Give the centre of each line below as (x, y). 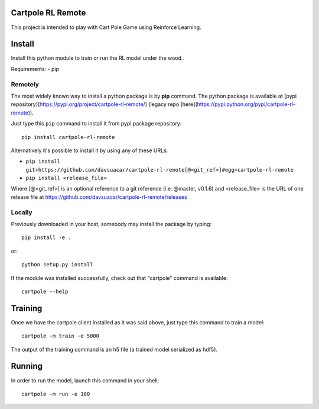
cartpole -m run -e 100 (56, 394)
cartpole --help (45, 291)
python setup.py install (57, 265)
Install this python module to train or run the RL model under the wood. (97, 58)
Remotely (25, 84)
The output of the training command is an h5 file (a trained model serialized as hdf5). (114, 349)
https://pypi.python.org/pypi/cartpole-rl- (246, 104)
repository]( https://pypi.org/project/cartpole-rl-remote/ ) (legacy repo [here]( (104, 104)
